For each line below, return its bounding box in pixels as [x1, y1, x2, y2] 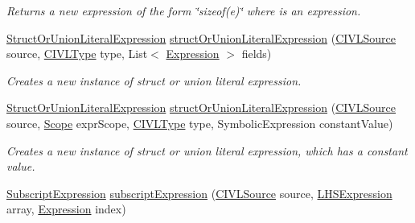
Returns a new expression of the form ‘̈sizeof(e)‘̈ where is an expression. [6, 2, 361, 19]
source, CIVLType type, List [6, 45, 148, 62]
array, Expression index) [6, 200, 126, 217]
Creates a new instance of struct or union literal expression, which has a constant [6, 142, 408, 159]
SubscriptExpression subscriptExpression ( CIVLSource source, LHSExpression [6, 184, 392, 201]
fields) [241, 45, 272, 62]
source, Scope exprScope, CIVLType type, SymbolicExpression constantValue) [6, 114, 393, 131]
